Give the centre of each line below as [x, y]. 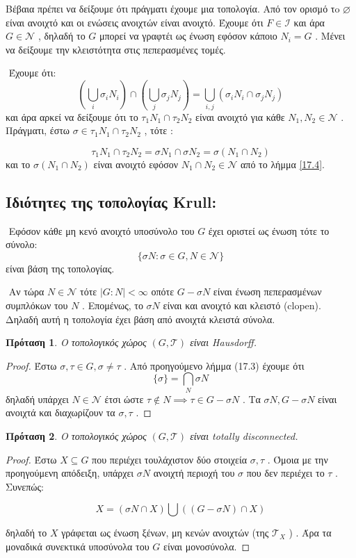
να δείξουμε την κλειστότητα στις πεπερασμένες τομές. [116, 49]
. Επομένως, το [113, 305]
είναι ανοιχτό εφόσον [136, 164]
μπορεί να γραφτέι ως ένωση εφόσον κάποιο [188, 36]
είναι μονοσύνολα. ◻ [207, 546]
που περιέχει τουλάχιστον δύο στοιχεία [169, 459]
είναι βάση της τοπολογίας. [60, 268]
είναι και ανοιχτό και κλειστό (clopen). [242, 305]
